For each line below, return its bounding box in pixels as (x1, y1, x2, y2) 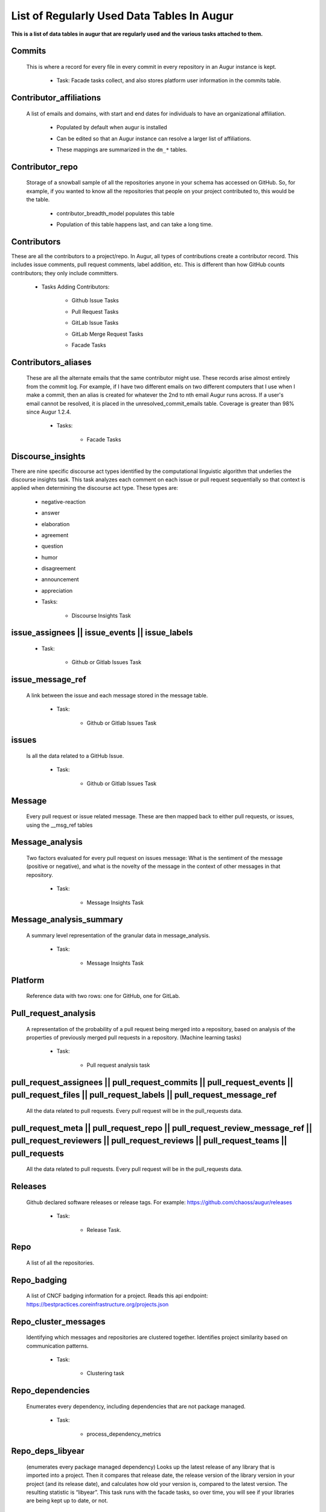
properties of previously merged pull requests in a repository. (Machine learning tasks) (26, 1034, 242, 1041)
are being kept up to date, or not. (26, 1497, 108, 1504)
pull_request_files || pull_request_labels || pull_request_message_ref (11, 1090, 277, 1100)
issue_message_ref (11, 674, 87, 685)
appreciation (41, 587, 73, 594)
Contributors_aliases (11, 357, 92, 367)
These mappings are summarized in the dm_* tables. (56, 146, 188, 153)
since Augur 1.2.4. (26, 408, 72, 415)
